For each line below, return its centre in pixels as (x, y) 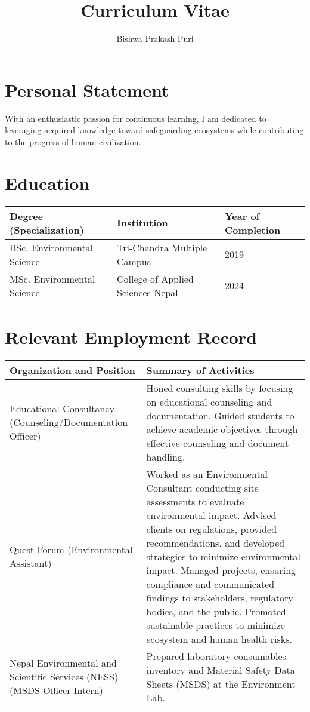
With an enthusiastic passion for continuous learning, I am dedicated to (136, 118)
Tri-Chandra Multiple (162, 247)
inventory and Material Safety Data (221, 670)
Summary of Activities (200, 370)
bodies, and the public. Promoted (216, 611)
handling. (166, 456)
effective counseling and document (218, 443)
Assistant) (31, 563)
